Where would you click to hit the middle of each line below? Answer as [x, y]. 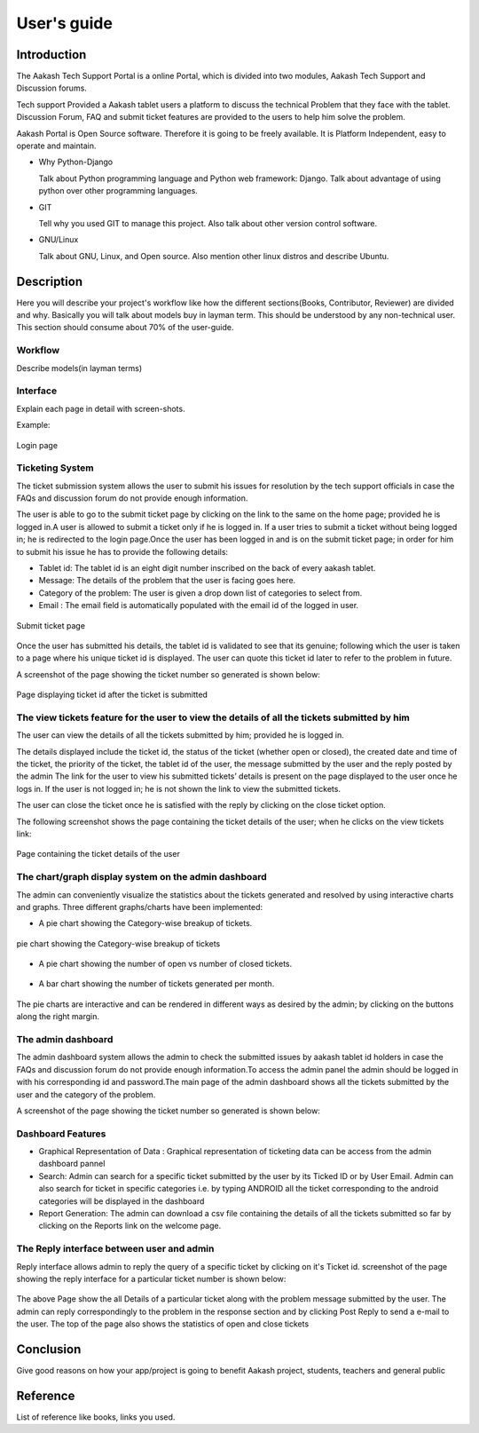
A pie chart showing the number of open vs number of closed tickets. [165, 964]
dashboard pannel [72, 1164]
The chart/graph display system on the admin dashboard [142, 877]
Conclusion [49, 1349]
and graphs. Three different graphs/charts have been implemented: [140, 907]
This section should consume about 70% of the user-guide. [125, 328]
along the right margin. [58, 1017]
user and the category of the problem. [86, 1094]
